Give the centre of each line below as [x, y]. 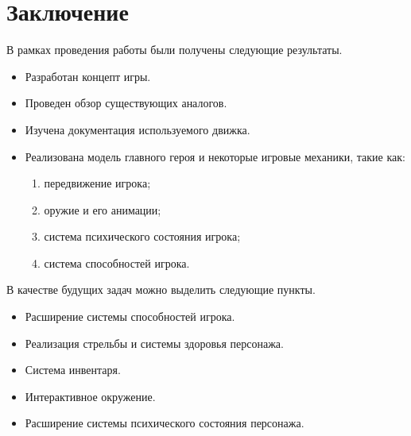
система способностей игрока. [117, 262]
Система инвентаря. [73, 370]
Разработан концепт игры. [88, 76]
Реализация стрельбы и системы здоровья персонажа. [154, 343]
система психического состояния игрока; [142, 236]
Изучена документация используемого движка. [138, 129]
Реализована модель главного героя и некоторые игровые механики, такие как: [215, 156]
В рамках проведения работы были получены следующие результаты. [174, 50]
